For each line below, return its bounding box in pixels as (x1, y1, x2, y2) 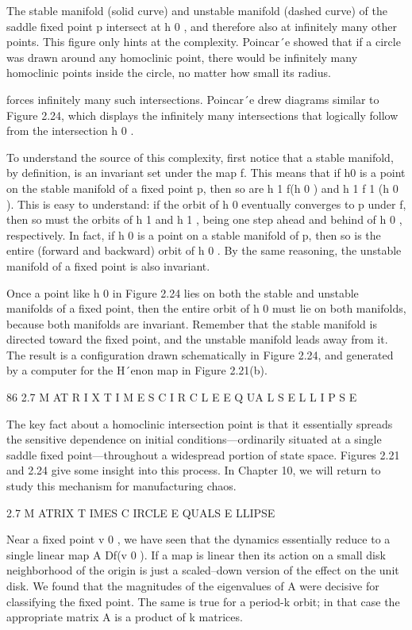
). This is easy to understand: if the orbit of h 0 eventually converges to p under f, (6, 195, 406, 212)
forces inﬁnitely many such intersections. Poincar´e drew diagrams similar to (6, 90, 379, 107)
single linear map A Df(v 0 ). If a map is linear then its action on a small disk (6, 546, 386, 563)
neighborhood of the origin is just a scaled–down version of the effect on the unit (6, 562, 399, 578)
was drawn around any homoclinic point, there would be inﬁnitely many (6, 48, 358, 65)
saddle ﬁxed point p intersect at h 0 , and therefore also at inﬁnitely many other (6, 17, 397, 34)
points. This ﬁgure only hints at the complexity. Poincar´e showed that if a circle (6, 33, 401, 50)
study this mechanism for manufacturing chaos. (6, 478, 237, 494)
